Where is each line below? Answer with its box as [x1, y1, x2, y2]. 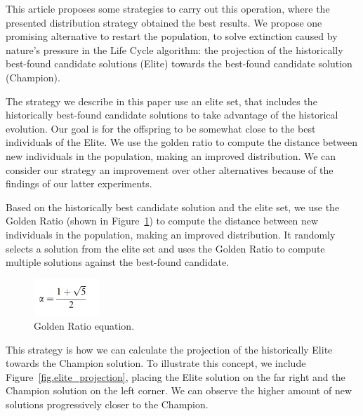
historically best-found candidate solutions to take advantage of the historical [6, 107, 338, 122]
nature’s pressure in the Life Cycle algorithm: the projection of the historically [6, 42, 343, 57]
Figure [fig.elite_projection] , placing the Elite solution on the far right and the [6, 369, 345, 384]
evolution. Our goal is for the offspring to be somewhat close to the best [6, 121, 316, 135]
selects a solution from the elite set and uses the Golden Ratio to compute [6, 241, 325, 255]
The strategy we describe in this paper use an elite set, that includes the [6, 93, 317, 108]
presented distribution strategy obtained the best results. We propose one [6, 15, 322, 29]
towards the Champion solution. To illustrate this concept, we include [6, 356, 306, 370]
